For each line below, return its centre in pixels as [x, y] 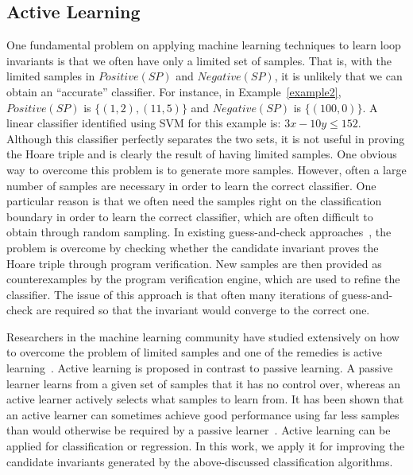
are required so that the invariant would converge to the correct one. [203, 310]
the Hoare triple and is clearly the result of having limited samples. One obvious [202, 154]
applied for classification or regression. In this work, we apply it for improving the [206, 446]
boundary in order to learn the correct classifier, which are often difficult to [190, 216]
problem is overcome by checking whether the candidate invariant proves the [193, 247]
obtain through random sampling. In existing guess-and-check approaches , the [199, 232]
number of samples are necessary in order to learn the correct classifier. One [191, 185]
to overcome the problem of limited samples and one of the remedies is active [194, 352]
